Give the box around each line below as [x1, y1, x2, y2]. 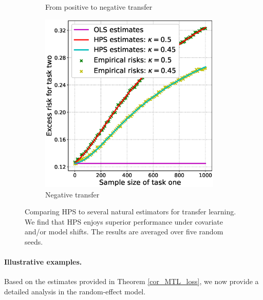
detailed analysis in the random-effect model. [4, 286, 146, 296]
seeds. [25, 236, 43, 247]
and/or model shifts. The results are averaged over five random [25, 226, 223, 237]
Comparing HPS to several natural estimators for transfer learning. [25, 206, 236, 217]
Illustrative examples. [4, 256, 82, 267]
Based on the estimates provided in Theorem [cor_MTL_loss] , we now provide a [4, 276, 259, 287]
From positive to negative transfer [45, 2, 153, 12]
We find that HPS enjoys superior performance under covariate [25, 216, 223, 227]
